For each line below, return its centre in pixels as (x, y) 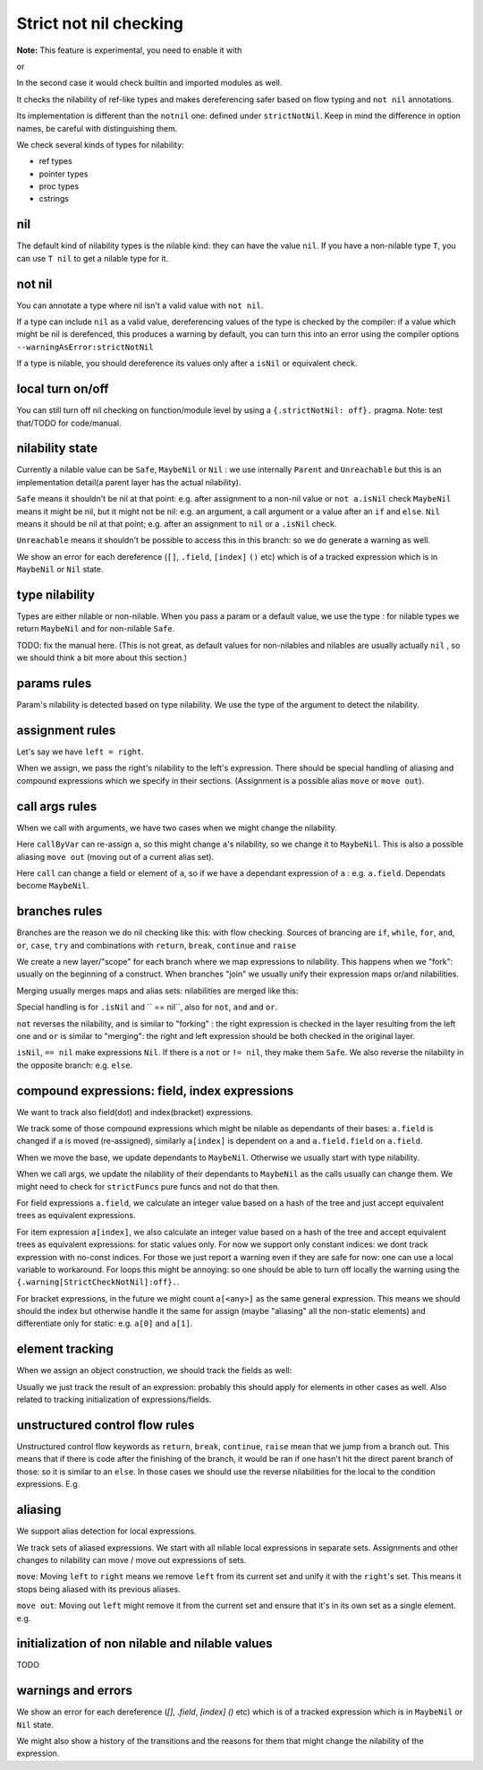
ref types (56, 161)
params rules (54, 684)
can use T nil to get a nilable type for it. (93, 258)
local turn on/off (63, 389)
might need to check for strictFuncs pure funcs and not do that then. (148, 1186)
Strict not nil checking (100, 23)
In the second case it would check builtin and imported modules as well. (149, 83)
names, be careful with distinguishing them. (97, 128)
